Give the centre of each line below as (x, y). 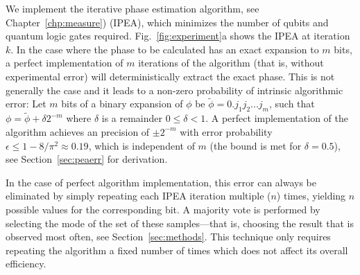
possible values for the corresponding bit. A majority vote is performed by (163, 209)
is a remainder (132, 118)
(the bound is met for (256, 145)
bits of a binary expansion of (122, 104)
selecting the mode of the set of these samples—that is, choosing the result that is (180, 223)
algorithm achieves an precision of (78, 131)
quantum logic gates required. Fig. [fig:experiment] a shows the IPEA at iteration (178, 36)
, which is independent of (142, 145)
